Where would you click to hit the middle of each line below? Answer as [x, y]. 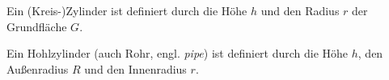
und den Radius [300, 10]
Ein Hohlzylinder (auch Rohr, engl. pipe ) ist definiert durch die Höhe [178, 53]
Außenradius [38, 68]
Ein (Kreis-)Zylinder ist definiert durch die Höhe [127, 10]
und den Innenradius [135, 68]
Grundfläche [37, 26]
